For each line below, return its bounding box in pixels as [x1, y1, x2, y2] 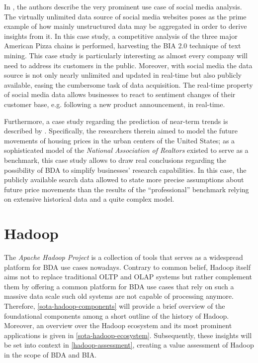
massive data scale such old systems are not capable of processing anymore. [4, 291, 234, 301]
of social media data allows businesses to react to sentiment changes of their [4, 89, 236, 100]
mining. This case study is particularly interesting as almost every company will [4, 50, 248, 60]
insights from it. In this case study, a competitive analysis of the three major [4, 30, 238, 41]
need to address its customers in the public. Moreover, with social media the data [4, 60, 253, 70]
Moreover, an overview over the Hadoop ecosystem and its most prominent [4, 320, 232, 331]
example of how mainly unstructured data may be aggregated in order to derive [4, 21, 247, 31]
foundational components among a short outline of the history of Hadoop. [4, 310, 229, 321]
